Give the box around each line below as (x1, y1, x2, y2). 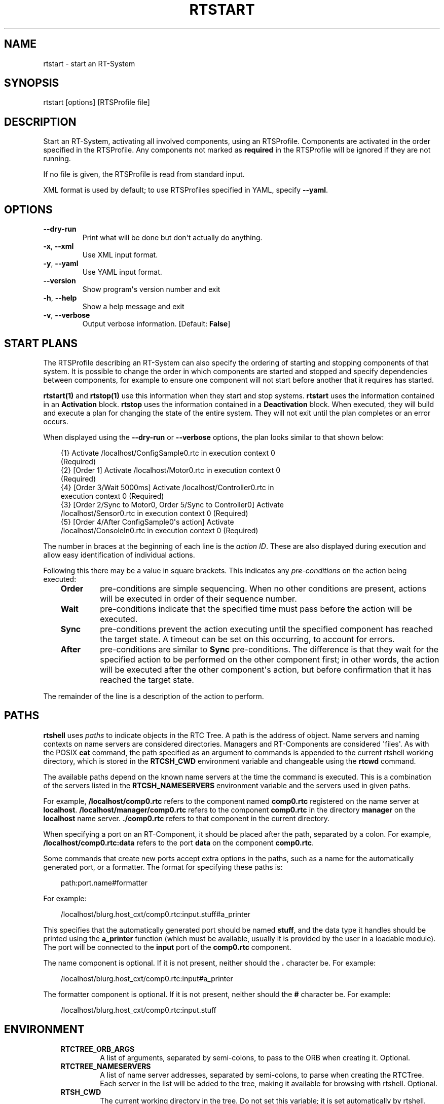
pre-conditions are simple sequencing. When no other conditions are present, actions (100, 583, 426, 594)
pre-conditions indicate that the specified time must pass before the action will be (100, 603, 412, 614)
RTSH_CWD (60, 1087, 101, 1096)
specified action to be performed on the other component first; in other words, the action (100, 654, 439, 665)
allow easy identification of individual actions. (43, 550, 195, 559)
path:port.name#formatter (60, 878, 147, 887)
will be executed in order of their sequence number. (100, 593, 297, 604)
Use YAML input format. (82, 268, 162, 277)
